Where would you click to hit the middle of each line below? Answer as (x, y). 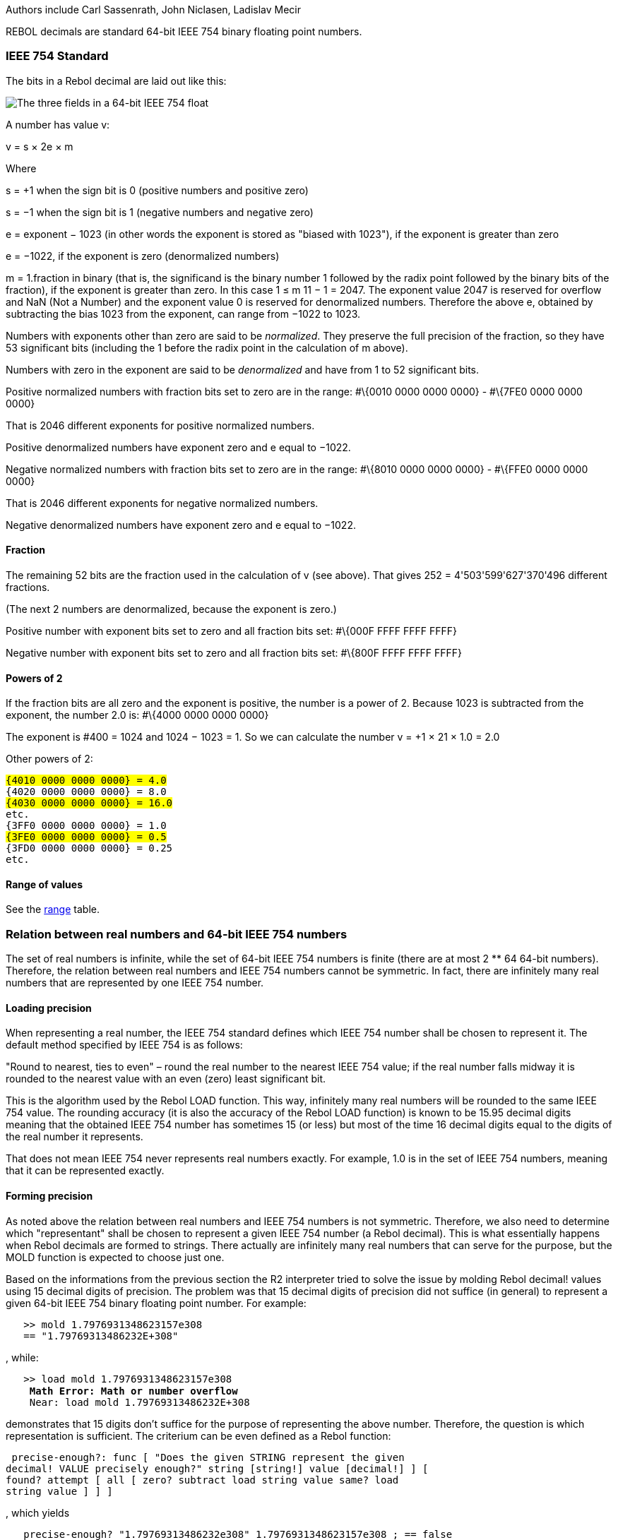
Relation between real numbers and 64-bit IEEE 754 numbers (177, 934)
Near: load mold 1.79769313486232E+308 (139, 1402)
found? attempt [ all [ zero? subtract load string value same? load (202, 1480)
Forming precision (49, 1195)
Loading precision (49, 1008)
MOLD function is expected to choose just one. (115, 1257)
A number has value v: (58, 124)
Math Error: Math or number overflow (133, 1391)
